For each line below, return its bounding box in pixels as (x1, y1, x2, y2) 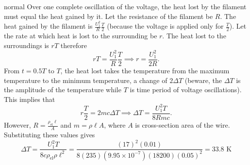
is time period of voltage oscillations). (130, 84, 242, 95)
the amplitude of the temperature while (4, 84, 121, 95)
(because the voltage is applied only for (107, 21, 224, 31)
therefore (60, 40, 87, 50)
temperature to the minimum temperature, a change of (4, 75, 167, 85)
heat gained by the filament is (4, 21, 93, 31)
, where (104, 120, 126, 130)
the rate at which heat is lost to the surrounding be (4, 31, 157, 41)
